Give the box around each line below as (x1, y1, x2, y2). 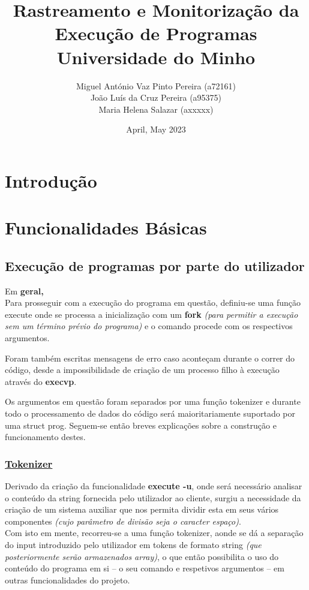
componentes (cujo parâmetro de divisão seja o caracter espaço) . (5, 514, 241, 527)
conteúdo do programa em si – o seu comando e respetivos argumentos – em (5, 562, 284, 574)
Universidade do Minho (56, 44, 256, 69)
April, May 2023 (126, 123, 186, 136)
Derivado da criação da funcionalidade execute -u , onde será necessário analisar (5, 479, 302, 492)
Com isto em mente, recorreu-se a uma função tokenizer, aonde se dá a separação (5, 526, 304, 539)
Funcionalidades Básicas (5, 215, 207, 240)
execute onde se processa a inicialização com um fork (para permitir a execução (5, 308, 298, 320)
